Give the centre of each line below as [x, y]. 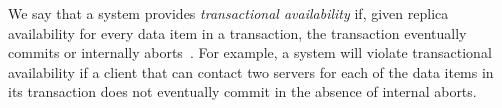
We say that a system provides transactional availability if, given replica [228, 13]
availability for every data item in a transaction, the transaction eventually [237, 32]
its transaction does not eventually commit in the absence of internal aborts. [242, 91]
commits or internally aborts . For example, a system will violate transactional [250, 52]
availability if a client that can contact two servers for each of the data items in [251, 71]
